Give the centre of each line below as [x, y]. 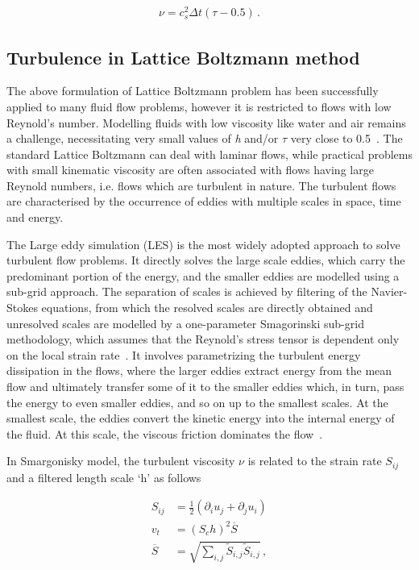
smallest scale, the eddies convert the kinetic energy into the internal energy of [201, 418]
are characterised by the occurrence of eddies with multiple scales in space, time [204, 201]
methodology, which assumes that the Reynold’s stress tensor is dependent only [203, 339]
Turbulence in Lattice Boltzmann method [183, 57]
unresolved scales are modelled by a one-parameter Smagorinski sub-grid [185, 323]
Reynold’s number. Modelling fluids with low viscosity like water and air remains [206, 122]
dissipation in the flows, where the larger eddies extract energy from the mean [199, 370]
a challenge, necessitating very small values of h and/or [143, 138]
